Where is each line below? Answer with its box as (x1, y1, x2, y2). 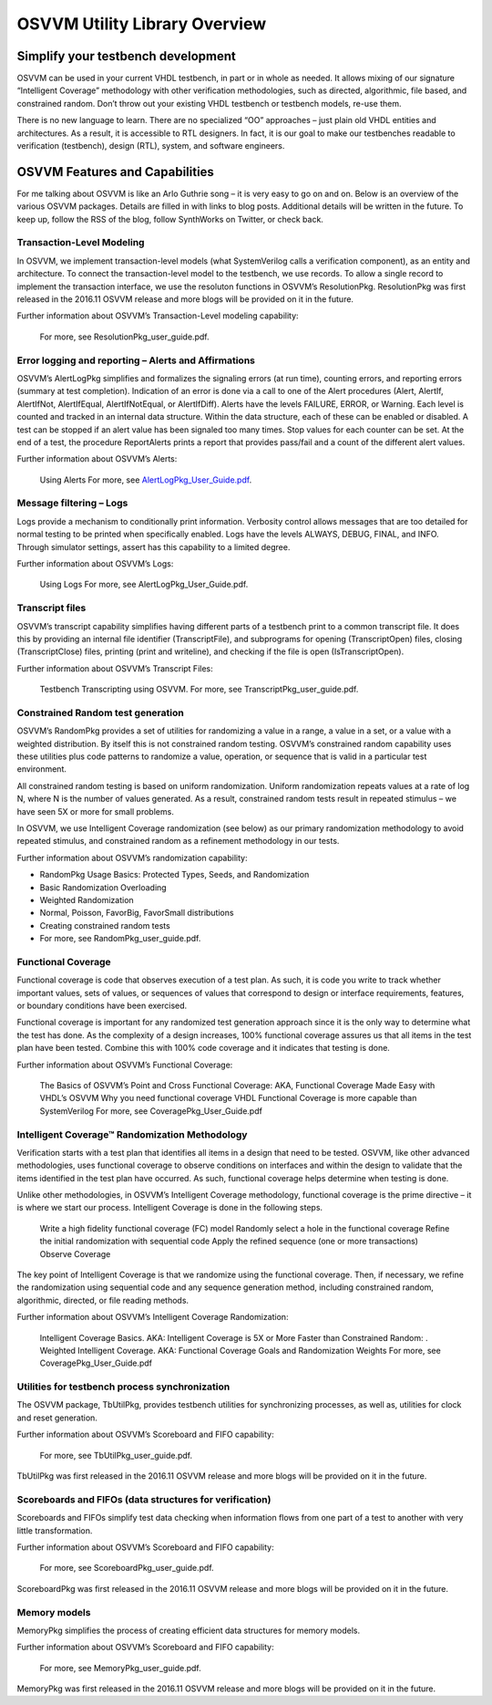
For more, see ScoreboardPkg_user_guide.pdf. (39, 1563, 214, 1574)
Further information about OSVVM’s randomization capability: (16, 852, 248, 863)
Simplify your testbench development (16, 48, 236, 64)
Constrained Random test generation (16, 706, 184, 719)
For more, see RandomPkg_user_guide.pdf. (39, 933, 201, 944)
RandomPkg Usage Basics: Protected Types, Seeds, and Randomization (39, 869, 310, 880)
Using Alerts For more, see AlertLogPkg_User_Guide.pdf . (39, 474, 252, 485)
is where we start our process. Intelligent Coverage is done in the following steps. (16, 1202, 323, 1213)
